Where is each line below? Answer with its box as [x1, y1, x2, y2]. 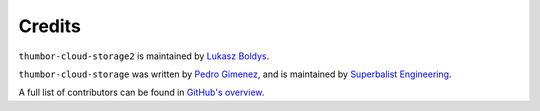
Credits [18, 15, 82, 37]
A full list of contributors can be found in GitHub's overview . [18, 86, 265, 99]
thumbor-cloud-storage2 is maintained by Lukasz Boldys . [18, 50, 270, 62]
